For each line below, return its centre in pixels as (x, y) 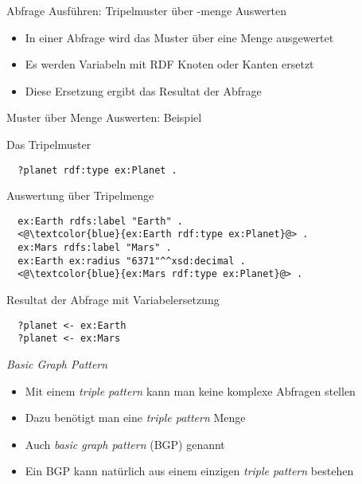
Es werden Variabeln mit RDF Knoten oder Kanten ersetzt (169, 64)
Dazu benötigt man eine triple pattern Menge (135, 418)
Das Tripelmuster (49, 144)
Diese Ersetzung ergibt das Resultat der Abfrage (143, 90)
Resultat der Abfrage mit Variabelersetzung (113, 300)
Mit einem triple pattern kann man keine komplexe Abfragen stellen (190, 390)
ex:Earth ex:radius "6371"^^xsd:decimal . (132, 261)
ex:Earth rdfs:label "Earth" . (100, 221)
